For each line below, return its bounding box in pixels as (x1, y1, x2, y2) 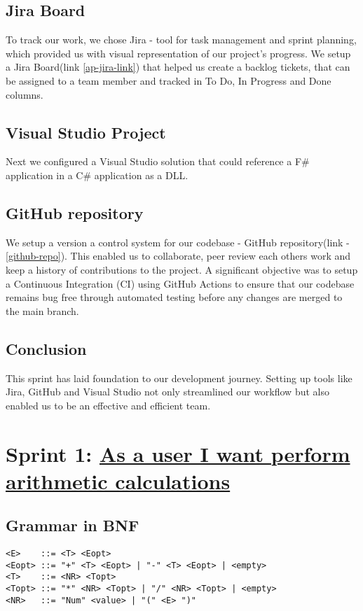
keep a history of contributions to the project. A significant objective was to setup (6, 262, 358, 276)
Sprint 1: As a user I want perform (6, 439, 350, 468)
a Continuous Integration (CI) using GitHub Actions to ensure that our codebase (6, 276, 355, 290)
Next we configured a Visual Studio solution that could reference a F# (6, 154, 310, 169)
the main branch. (6, 303, 79, 318)
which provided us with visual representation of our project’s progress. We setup (6, 45, 351, 60)
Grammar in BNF (6, 514, 139, 536)
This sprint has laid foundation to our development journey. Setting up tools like (6, 370, 352, 385)
